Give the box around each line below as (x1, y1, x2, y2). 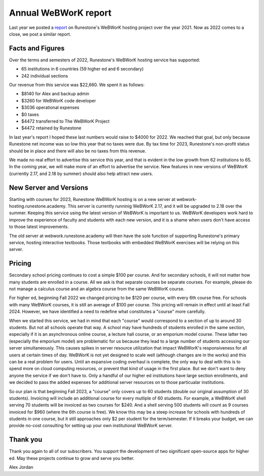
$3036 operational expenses (21, 104, 80, 110)
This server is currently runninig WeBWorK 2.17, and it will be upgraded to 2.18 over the (67, 203, 242, 209)
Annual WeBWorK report (9, 7, 112, 18)
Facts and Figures (9, 44, 65, 52)
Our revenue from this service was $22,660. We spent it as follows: (9, 82, 145, 88)
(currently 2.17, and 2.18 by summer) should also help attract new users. (9, 171, 154, 176)
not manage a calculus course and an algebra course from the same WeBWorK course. (9, 286, 185, 292)
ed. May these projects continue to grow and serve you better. (9, 455, 134, 461)
